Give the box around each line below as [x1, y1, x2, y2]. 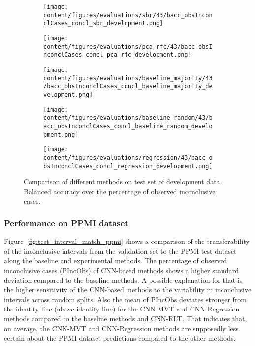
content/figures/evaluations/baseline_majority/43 [43, 74, 213, 82]
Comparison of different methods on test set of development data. [24, 176, 222, 187]
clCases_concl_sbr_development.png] [43, 20, 163, 27]
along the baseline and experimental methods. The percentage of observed [4, 255, 227, 266]
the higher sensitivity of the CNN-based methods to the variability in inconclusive [4, 284, 252, 295]
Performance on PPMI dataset [4, 216, 128, 229]
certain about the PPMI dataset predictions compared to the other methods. [4, 333, 236, 343]
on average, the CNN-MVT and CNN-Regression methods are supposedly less [4, 323, 239, 333]
